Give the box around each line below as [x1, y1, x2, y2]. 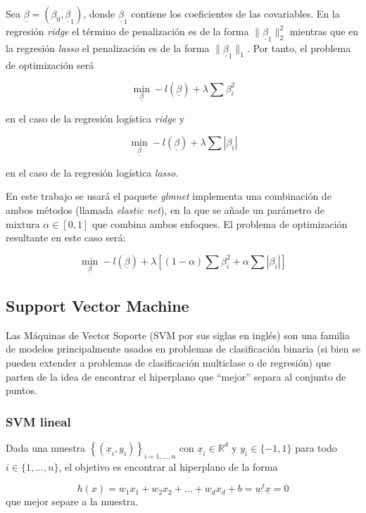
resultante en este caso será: [6, 230, 126, 245]
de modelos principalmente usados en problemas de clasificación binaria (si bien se [6, 341, 360, 356]
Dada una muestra [6, 440, 86, 455]
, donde [83, 6, 115, 20]
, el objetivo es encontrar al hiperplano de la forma [58, 459, 278, 474]
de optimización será [6, 58, 94, 72]
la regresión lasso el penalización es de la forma [6, 41, 210, 56]
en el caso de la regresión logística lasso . [6, 165, 179, 179]
